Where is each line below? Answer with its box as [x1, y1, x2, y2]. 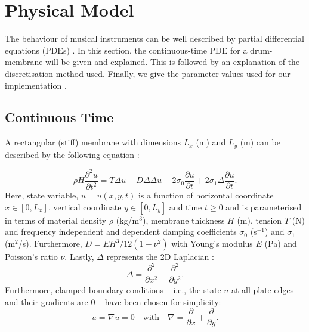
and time [169, 200, 202, 213]
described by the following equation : [5, 148, 140, 160]
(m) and [196, 136, 226, 148]
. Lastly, [64, 250, 94, 263]
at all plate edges [231, 284, 294, 296]
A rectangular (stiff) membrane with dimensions [5, 136, 181, 148]
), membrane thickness [142, 213, 225, 226]
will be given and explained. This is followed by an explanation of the [45, 55, 300, 68]
